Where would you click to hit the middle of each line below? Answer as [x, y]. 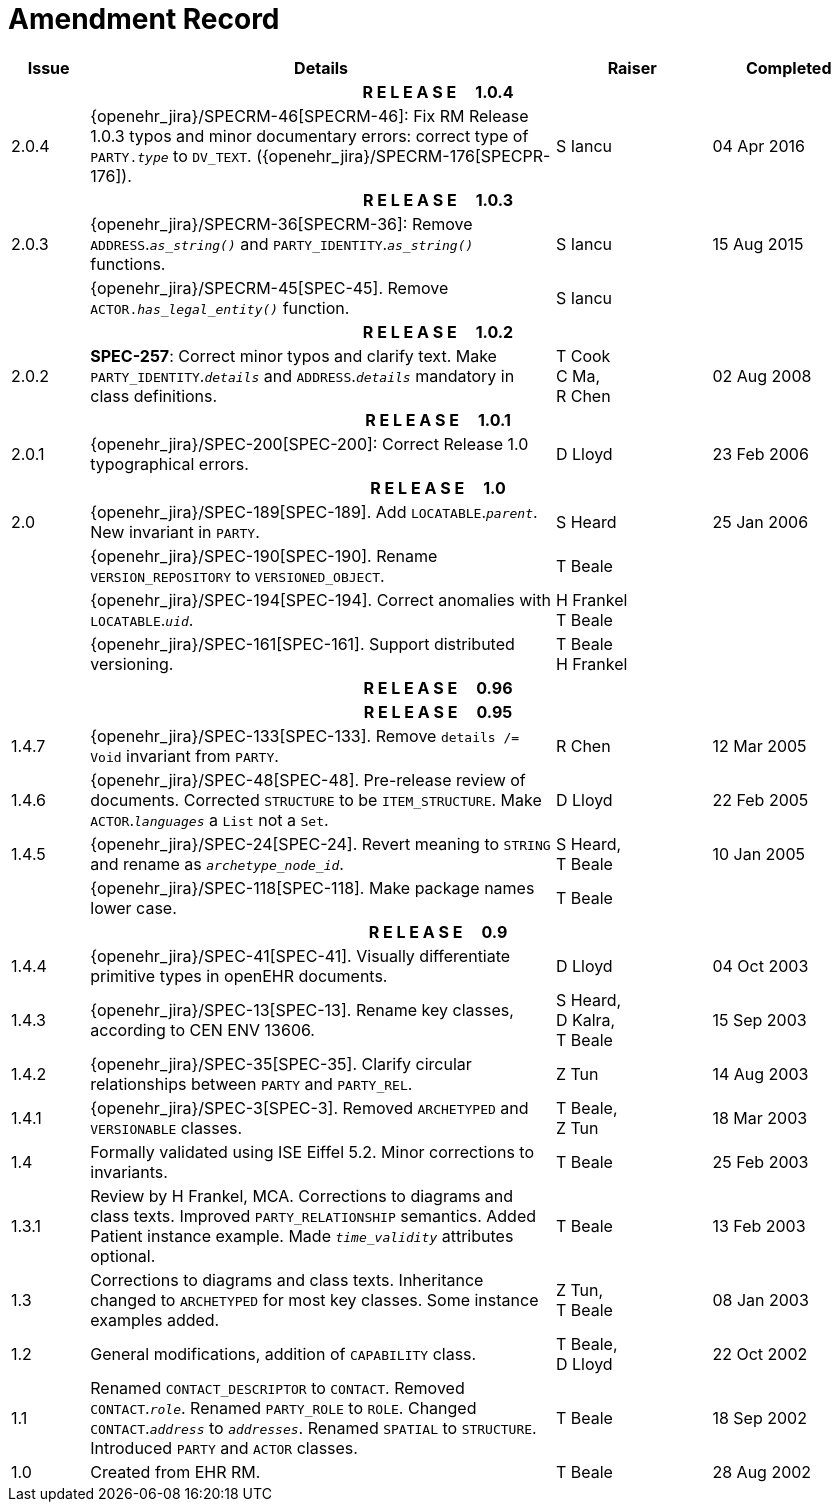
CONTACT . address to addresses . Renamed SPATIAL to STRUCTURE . [313, 1427]
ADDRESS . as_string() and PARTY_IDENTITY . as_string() [282, 243]
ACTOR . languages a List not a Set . [209, 819]
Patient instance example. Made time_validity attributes [302, 1235]
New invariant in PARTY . [175, 531]
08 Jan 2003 [760, 1299]
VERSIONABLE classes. [166, 1127]
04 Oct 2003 [760, 965]
